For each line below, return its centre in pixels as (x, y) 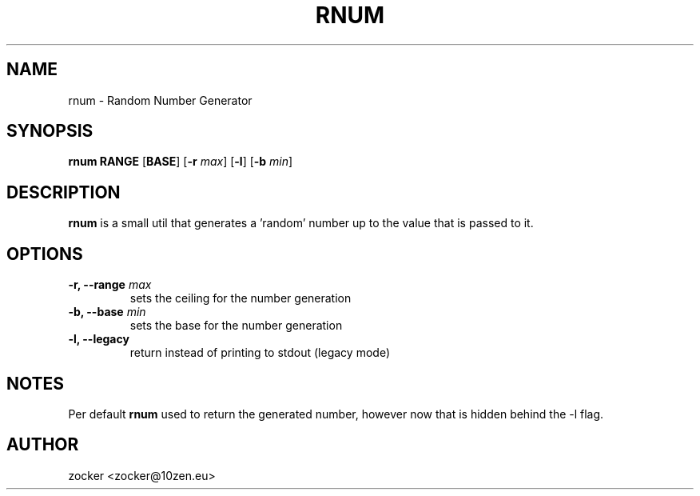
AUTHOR (43, 445)
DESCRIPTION (64, 192)
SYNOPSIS (50, 131)
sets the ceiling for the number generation (241, 298)
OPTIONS (45, 254)
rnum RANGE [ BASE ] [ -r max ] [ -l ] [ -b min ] (181, 162)
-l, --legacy (99, 339)
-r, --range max (110, 285)
